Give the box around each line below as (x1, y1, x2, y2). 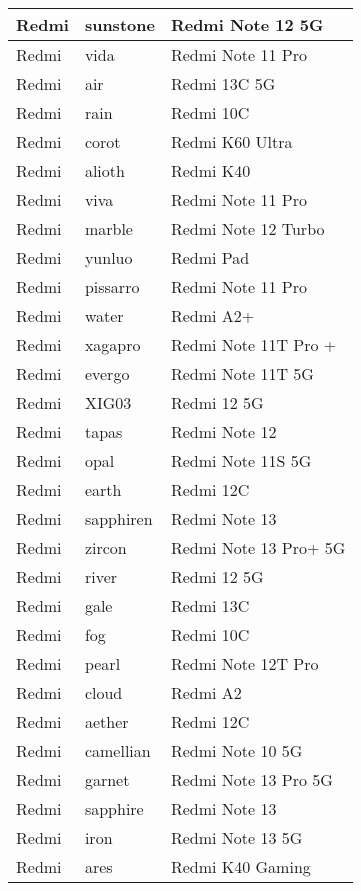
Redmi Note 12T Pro (170, 652, 319, 675)
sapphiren (84, 507, 153, 530)
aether (84, 710, 129, 733)
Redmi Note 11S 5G (170, 449, 312, 472)
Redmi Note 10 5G (170, 739, 303, 762)
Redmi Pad (170, 246, 250, 269)
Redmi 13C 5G (170, 72, 276, 95)
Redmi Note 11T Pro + (170, 333, 337, 356)
